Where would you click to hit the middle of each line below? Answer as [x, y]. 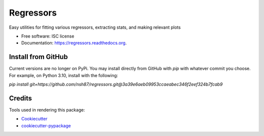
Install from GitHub [38, 57]
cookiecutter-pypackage [46, 126]
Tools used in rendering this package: [47, 110]
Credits [21, 98]
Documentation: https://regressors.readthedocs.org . [74, 43]
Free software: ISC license [48, 36]
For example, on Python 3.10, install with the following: [64, 75]
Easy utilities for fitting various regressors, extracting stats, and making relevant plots [95, 27]
